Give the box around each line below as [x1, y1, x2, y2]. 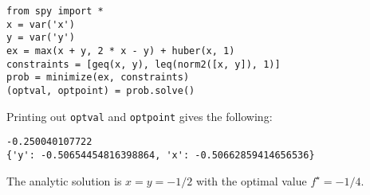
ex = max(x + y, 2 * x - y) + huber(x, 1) [6, 45, 235, 57]
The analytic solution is [6, 172, 122, 189]
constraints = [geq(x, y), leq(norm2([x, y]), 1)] [6, 58, 281, 70]
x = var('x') [6, 18, 75, 30]
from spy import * [6, 6, 104, 17]
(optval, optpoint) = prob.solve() [6, 84, 195, 96]
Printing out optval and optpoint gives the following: [6, 107, 273, 124]
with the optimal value [195, 172, 307, 189]
